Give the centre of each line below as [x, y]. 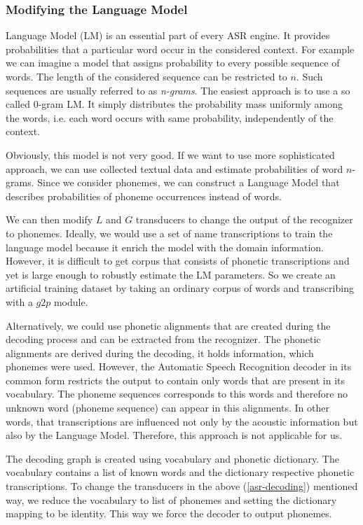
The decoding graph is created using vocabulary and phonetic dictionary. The [172, 458]
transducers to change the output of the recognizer [244, 219]
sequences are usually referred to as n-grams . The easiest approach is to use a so [178, 90]
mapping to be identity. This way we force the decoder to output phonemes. [169, 513]
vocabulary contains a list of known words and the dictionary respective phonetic [180, 472]
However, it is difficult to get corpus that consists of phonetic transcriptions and [178, 261]
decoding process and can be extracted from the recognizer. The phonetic [163, 339]
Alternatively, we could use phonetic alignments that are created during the [168, 325]
